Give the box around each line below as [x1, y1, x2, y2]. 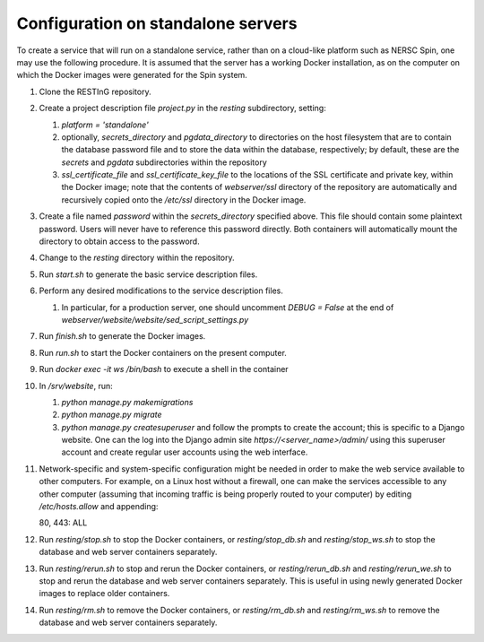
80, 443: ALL [39, 517, 88, 528]
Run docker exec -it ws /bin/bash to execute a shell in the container [39, 364, 289, 375]
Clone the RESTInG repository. [39, 86, 151, 97]
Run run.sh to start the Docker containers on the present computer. [39, 347, 287, 358]
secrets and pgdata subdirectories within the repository [61, 157, 268, 168]
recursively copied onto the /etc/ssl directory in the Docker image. [61, 194, 307, 205]
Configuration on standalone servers [16, 13, 298, 33]
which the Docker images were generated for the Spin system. [16, 70, 248, 81]
